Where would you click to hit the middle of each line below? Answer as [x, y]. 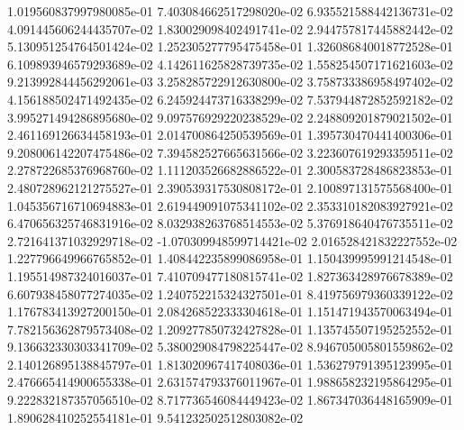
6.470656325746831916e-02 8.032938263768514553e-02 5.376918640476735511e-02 [230, 223]
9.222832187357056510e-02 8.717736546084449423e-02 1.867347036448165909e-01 [230, 400]
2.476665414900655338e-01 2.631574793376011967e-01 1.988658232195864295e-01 [230, 382]
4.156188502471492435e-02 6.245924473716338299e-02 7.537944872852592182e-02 [230, 99]
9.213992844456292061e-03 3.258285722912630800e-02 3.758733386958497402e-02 [230, 82]
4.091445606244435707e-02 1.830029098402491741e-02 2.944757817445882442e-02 [230, 28]
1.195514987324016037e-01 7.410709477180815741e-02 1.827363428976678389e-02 [230, 275]
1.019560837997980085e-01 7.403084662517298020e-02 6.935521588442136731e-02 [230, 11]
